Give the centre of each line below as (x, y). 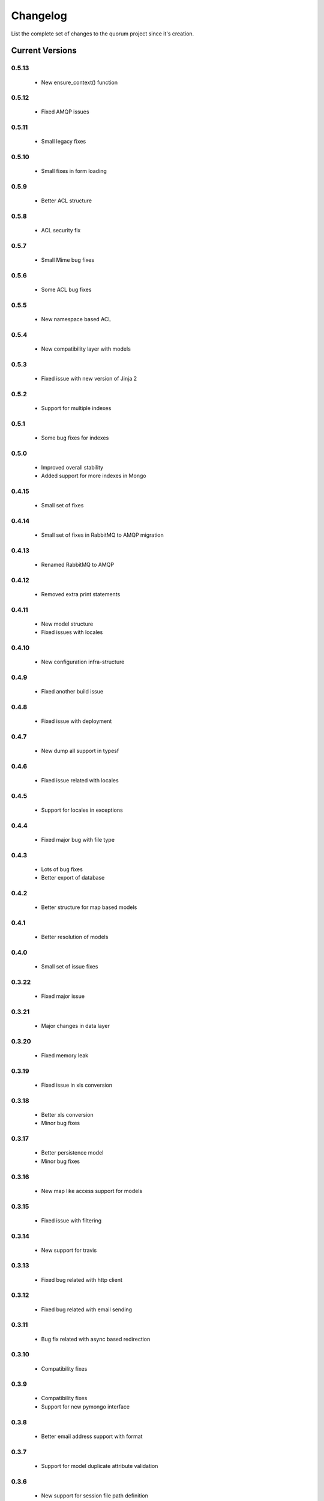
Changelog (39, 16)
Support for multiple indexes (76, 408)
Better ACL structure (67, 201)
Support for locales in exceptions (82, 810)
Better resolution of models (75, 937)
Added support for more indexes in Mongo (94, 476)
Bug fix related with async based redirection (96, 1339)
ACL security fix (61, 231)
